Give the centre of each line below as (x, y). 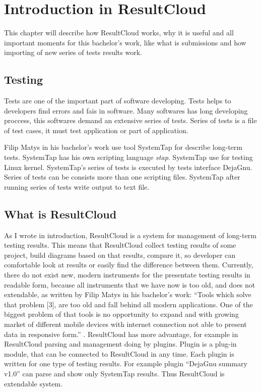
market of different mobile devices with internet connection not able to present (125, 324)
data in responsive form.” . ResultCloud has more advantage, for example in (121, 334)
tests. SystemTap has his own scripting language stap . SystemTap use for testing (128, 157)
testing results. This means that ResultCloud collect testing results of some (120, 245)
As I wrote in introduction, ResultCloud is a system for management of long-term (130, 235)
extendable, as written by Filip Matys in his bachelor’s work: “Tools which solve (128, 294)
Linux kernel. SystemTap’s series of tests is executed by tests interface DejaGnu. (128, 167)
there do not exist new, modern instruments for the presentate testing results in (127, 275)
